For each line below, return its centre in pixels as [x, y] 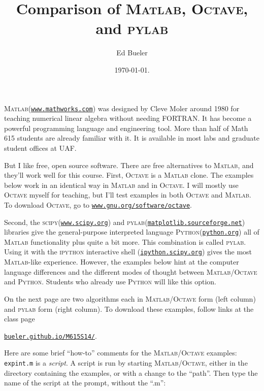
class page [20, 319]
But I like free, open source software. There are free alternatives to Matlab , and [129, 165]
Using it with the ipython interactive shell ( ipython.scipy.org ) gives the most [128, 252]
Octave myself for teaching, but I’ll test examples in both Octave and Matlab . [128, 195]
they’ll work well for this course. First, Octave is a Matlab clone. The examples [129, 175]
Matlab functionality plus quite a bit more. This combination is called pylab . [125, 241]
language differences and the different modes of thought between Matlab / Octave [131, 271]
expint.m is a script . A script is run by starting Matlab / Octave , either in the [126, 362]
